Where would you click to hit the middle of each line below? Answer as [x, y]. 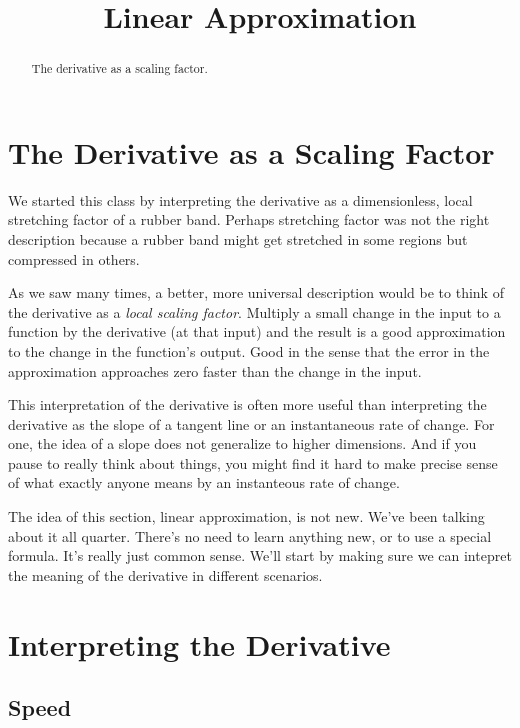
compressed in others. [74, 258]
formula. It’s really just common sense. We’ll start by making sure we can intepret [260, 555]
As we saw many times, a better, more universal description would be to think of [256, 292]
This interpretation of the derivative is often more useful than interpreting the [247, 404]
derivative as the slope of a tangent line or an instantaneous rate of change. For [251, 423]
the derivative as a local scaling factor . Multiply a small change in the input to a [254, 311]
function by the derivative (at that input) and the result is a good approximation [257, 331]
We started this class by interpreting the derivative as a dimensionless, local [240, 199]
